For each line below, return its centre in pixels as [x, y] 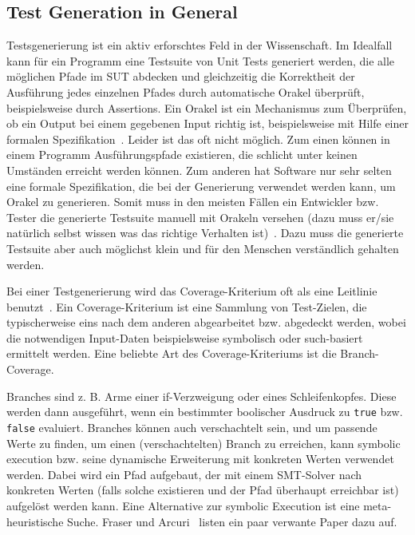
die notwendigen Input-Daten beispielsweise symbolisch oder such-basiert [185, 337]
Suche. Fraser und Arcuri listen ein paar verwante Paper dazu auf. [232, 521]
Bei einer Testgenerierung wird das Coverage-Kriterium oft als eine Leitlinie [192, 291]
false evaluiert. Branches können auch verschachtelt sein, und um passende [192, 427]
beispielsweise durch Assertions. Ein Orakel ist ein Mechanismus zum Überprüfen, [207, 107]
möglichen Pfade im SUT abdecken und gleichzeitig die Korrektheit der [181, 76]
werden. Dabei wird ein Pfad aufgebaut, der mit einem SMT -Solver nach [184, 474]
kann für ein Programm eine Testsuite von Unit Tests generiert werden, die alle [201, 60]
